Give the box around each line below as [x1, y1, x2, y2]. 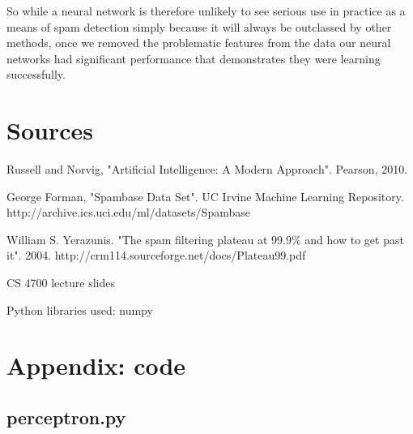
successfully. [6, 66, 66, 83]
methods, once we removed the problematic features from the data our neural [6, 34, 391, 51]
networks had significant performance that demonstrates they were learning [6, 49, 381, 67]
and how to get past [304, 230, 404, 247]
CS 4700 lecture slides [6, 274, 115, 291]
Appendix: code [6, 349, 186, 382]
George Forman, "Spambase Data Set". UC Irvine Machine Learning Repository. [6, 187, 404, 204]
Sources [6, 114, 93, 147]
